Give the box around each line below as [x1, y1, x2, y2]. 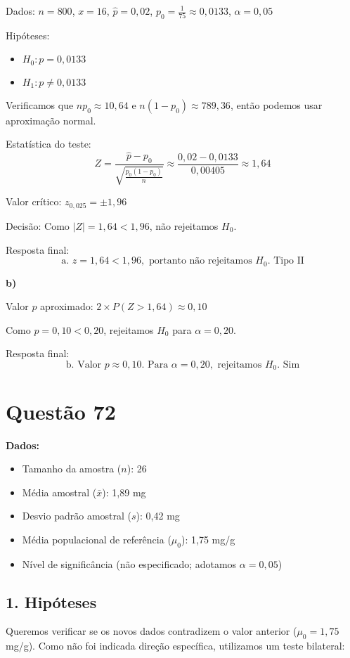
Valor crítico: [6, 194, 62, 209]
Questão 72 [6, 396, 116, 425]
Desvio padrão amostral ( [22, 508, 132, 523]
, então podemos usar [230, 97, 323, 112]
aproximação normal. [6, 112, 96, 127]
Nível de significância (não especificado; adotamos [22, 556, 237, 571]
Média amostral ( [22, 484, 97, 499]
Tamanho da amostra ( [22, 461, 122, 476]
